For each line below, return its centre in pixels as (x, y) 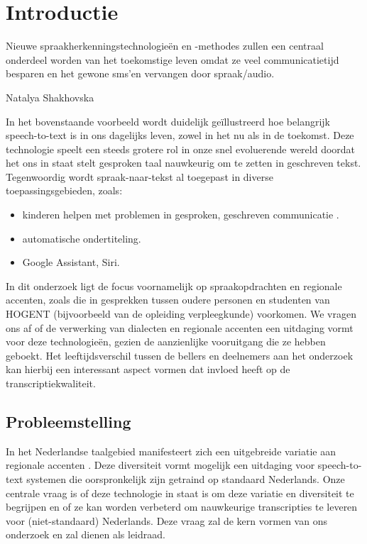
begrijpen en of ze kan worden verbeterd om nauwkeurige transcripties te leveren (182, 507)
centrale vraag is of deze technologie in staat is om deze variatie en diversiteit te (180, 493)
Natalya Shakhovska (50, 97)
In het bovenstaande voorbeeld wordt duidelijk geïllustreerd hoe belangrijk (168, 121)
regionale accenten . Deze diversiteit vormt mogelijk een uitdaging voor (160, 465)
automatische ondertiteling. (82, 238)
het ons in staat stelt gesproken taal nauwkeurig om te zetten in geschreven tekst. (183, 163)
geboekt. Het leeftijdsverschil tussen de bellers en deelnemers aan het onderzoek (180, 355)
